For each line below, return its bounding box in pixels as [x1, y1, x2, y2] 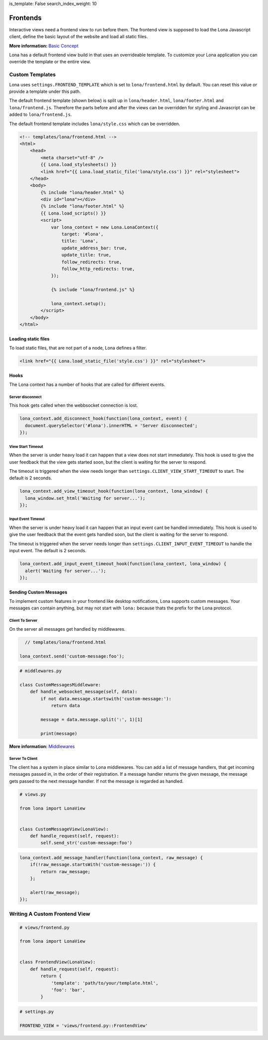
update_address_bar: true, [61, 245, 128, 251]
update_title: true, [61, 252, 112, 258]
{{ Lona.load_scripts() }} [40, 210, 106, 216]
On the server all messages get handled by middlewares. [9, 626, 126, 632]
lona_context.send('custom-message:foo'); [19, 653, 125, 659]
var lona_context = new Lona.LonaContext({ [51, 224, 159, 230]
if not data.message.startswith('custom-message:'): [40, 696, 172, 701]
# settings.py [19, 1009, 54, 1015]
